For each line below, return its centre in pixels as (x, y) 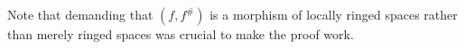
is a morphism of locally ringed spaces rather (334, 14)
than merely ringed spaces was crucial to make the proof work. (181, 34)
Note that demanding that (80, 14)
